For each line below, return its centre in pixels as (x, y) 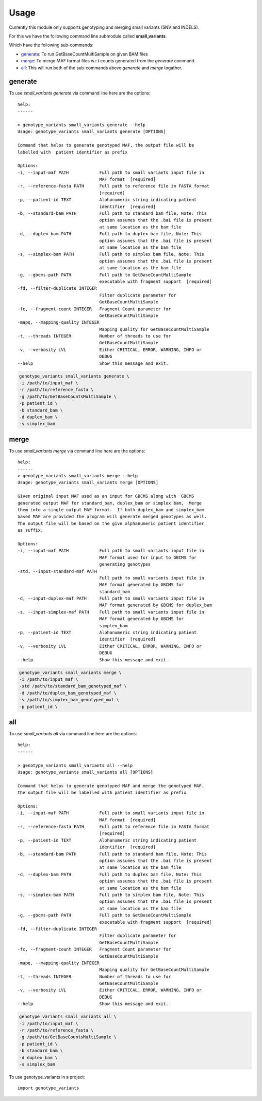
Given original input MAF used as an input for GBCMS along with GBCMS (106, 496)
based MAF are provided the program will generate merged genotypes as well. (112, 517)
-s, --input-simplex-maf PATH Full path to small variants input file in (111, 612)
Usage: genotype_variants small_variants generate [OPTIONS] (92, 132)
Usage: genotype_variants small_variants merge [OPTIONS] (88, 483)
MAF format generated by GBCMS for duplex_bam (156, 605)
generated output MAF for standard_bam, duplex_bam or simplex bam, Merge (110, 503)
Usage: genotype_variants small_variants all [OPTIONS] (85, 772)
